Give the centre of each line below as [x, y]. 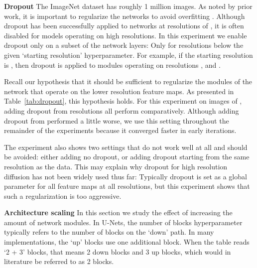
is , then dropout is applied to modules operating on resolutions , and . [112, 65]
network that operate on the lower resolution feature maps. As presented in [119, 91]
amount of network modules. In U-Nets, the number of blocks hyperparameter [123, 222]
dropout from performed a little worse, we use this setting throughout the [117, 120]
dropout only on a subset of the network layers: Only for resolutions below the [124, 45]
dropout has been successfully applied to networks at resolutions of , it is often [124, 26]
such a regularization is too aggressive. [63, 196]
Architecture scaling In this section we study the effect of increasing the [118, 212]
